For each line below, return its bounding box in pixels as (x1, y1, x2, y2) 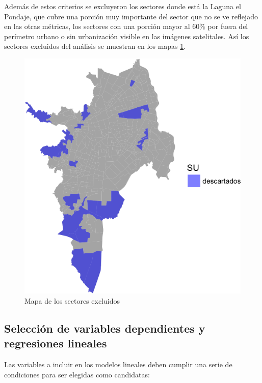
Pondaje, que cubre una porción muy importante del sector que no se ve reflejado (4, 11, 258, 21)
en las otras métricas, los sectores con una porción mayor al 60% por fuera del (4, 21, 248, 32)
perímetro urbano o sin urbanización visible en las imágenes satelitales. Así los (4, 31, 249, 41)
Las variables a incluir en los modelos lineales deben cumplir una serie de (4, 359, 232, 370)
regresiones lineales (4, 335, 107, 351)
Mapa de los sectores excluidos (24, 295, 120, 306)
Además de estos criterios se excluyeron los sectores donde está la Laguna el (4, 1, 241, 11)
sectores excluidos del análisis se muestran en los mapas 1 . (4, 41, 186, 51)
